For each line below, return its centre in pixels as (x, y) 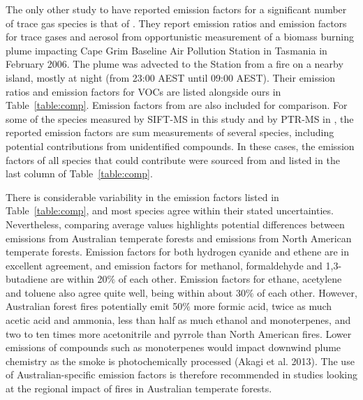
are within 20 (79, 279)
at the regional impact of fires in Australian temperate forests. (139, 388)
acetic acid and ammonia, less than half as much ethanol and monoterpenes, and (178, 320)
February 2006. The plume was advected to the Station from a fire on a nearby (175, 64)
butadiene (27, 279)
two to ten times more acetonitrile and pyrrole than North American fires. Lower (179, 333)
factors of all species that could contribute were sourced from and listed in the (173, 160)
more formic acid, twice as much (263, 306)
